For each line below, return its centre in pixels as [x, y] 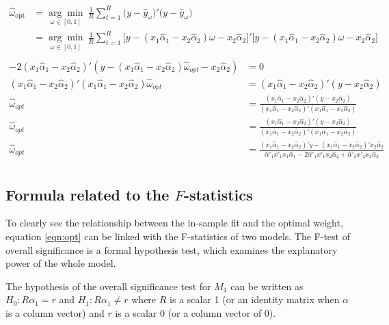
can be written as [267, 286]
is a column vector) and [55, 313]
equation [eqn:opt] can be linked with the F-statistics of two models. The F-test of [178, 236]
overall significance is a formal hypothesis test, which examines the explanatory [172, 249]
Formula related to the [88, 194]
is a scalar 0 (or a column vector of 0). [196, 313]
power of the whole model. [61, 263]
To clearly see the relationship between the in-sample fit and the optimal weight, [174, 223]
